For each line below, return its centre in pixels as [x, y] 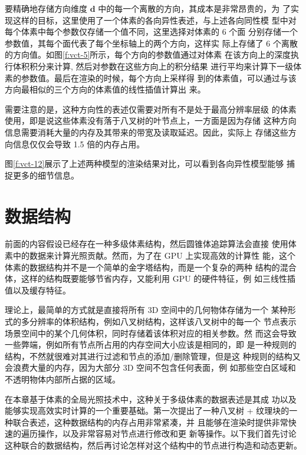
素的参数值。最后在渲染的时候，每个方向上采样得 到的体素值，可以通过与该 [151, 78]
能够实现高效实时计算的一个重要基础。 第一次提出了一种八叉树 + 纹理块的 [147, 411]
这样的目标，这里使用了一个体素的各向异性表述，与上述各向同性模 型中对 [154, 20]
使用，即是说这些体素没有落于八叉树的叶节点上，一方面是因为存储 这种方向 [151, 121]
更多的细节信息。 [46, 175]
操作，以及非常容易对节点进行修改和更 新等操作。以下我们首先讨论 [167, 433]
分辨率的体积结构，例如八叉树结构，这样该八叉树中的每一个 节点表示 [163, 321]
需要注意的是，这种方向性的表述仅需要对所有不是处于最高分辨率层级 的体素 [151, 109]
